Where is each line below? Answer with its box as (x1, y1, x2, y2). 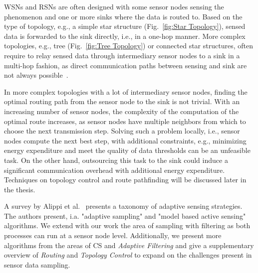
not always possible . (4, 70, 68, 80)
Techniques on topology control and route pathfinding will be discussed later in (4, 174, 247, 185)
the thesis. (4, 184, 35, 194)
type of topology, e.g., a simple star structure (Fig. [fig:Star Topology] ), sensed (4, 21, 246, 31)
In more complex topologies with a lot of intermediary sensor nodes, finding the (4, 86, 248, 97)
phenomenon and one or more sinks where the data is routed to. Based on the (4, 11, 243, 21)
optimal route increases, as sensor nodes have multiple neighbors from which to (4, 116, 246, 126)
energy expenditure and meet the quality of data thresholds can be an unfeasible (4, 145, 251, 155)
